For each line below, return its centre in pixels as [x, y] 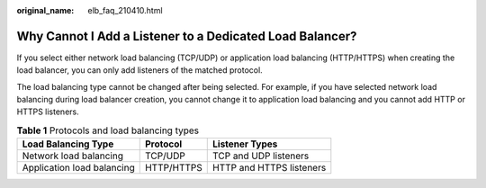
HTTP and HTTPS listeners [270, 168]
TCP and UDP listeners [261, 156]
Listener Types [245, 144]
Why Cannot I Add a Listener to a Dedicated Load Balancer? [187, 36]
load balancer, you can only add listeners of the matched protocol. [139, 70]
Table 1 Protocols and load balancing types [108, 130]
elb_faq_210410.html [125, 10]
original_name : [45, 10]
